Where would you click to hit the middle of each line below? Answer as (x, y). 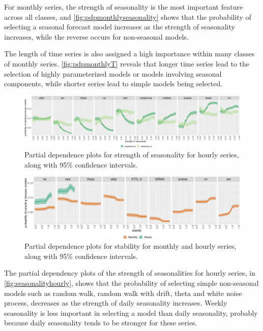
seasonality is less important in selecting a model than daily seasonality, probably (131, 312)
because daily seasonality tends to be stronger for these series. (101, 323)
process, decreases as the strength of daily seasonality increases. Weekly (116, 303)
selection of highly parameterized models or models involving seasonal (113, 73)
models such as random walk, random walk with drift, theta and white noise (123, 293)
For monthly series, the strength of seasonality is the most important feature (124, 7)
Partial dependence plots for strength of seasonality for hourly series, (132, 155)
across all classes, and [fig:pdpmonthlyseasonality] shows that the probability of (128, 16)
